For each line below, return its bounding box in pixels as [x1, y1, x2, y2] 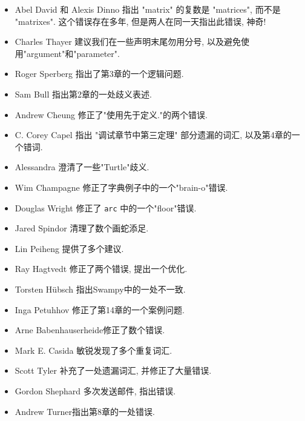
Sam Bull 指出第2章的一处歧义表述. [15, 87, 152, 100]
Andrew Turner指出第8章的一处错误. [15, 405, 155, 417]
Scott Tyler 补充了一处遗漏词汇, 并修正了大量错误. [15, 364, 212, 377]
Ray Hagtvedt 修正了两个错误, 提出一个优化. [15, 262, 188, 275]
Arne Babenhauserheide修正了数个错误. [15, 323, 165, 336]
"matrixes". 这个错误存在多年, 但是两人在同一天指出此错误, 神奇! [15, 15, 266, 27]
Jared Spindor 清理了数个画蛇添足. [15, 222, 149, 234]
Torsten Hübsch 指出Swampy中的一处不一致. [15, 282, 186, 295]
